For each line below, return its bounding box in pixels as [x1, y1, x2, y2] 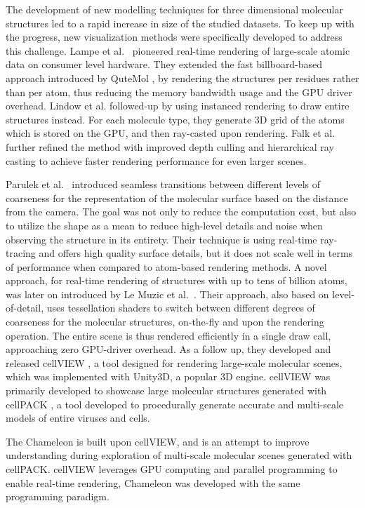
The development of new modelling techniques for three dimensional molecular [6, 2, 343, 16]
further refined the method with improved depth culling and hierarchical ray [6, 139, 334, 154]
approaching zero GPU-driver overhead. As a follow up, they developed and [6, 342, 331, 356]
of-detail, [6, 300, 44, 315]
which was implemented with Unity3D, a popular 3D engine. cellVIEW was [6, 369, 331, 384]
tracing [6, 246, 36, 260]
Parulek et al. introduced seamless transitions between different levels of [6, 177, 321, 192]
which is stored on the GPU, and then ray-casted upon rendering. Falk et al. [6, 126, 336, 140]
